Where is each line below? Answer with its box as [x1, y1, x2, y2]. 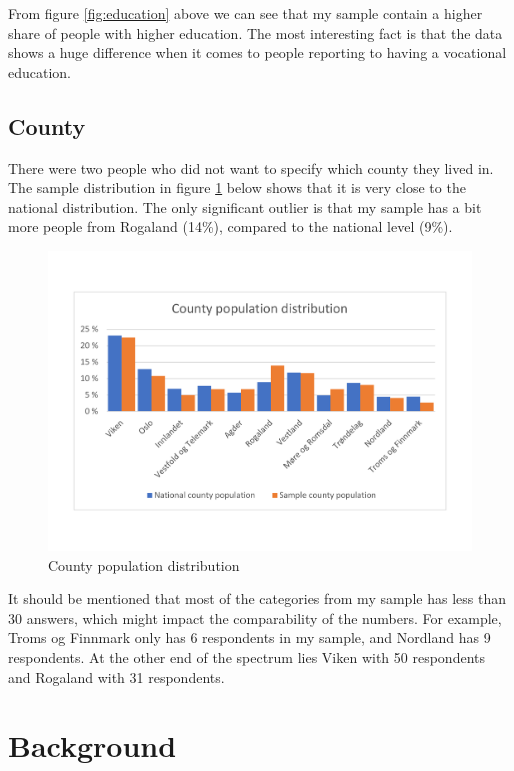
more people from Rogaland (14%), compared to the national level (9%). [8, 216, 453, 237]
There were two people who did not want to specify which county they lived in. [8, 157, 494, 178]
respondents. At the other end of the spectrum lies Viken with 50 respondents [8, 646, 485, 667]
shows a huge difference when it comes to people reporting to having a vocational [8, 42, 507, 63]
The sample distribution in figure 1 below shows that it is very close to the [8, 177, 466, 198]
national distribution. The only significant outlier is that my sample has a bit [8, 196, 482, 217]
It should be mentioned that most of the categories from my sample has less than [8, 588, 506, 609]
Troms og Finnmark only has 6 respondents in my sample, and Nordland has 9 [8, 627, 491, 648]
